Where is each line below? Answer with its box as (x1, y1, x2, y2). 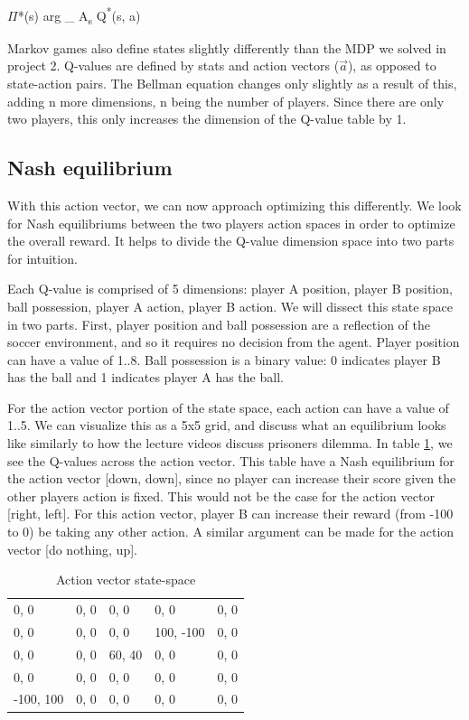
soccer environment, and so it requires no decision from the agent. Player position (7, 332, 460, 351)
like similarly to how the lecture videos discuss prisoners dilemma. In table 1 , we (7, 434, 453, 453)
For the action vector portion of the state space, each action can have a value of (7, 397, 449, 416)
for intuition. (7, 248, 78, 267)
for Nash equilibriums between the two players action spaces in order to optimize (7, 213, 455, 232)
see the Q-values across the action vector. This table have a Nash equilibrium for (7, 451, 455, 470)
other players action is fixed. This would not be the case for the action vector (7, 486, 435, 505)
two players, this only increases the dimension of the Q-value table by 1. (7, 109, 407, 128)
